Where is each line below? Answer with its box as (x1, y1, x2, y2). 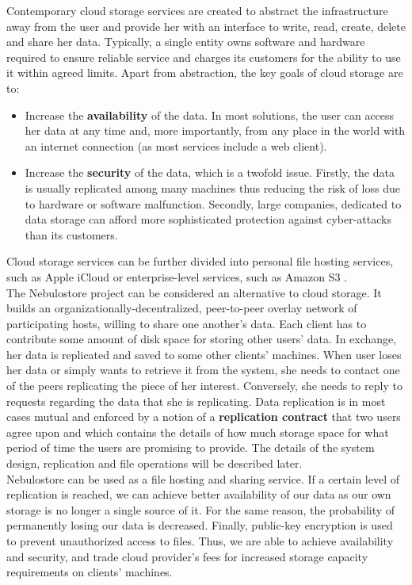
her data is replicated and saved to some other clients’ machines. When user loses (6, 346, 402, 362)
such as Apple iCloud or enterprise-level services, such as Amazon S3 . (6, 268, 347, 285)
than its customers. (25, 226, 118, 243)
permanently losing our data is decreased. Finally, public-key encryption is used (6, 517, 393, 533)
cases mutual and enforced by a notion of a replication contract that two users (6, 408, 401, 425)
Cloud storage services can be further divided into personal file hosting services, (6, 253, 394, 270)
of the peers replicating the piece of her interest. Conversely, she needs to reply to (6, 377, 402, 394)
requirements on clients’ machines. (6, 564, 173, 580)
